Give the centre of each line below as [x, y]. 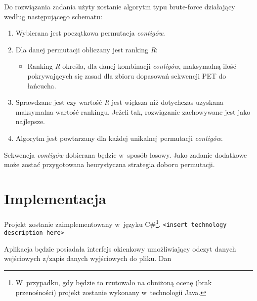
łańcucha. [42, 85]
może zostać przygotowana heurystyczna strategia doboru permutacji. [109, 164]
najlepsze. [30, 121]
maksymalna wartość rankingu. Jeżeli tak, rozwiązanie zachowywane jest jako [133, 111]
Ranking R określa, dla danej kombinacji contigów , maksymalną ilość [132, 66]
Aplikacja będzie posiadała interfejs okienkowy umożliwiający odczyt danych [120, 248]
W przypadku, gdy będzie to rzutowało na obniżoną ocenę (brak [114, 282]
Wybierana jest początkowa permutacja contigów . [90, 33]
